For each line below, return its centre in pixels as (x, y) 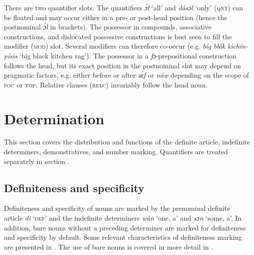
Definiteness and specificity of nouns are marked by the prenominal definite (117, 208)
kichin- (238, 46)
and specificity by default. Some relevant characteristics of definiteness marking (123, 237)
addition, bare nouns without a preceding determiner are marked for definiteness (125, 227)
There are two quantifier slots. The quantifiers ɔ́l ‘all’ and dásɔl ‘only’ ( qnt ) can (124, 7)
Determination (54, 118)
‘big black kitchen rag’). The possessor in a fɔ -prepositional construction (128, 55)
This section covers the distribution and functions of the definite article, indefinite (127, 142)
